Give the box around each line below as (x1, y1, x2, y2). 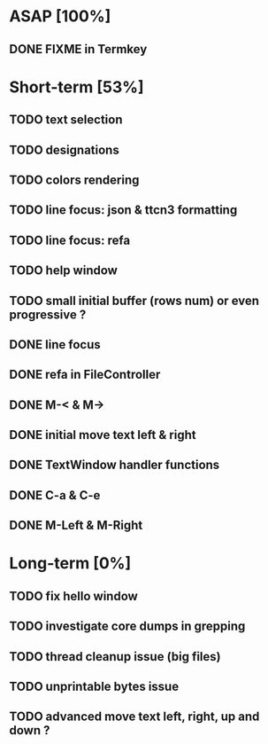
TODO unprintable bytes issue (9, 678, 180, 693)
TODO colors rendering (9, 172, 140, 187)
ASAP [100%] (9, 6, 111, 27)
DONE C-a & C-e (9, 488, 101, 503)
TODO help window (9, 263, 118, 278)
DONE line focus (9, 337, 101, 352)
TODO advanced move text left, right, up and (9, 709, 260, 724)
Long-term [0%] (9, 553, 132, 574)
